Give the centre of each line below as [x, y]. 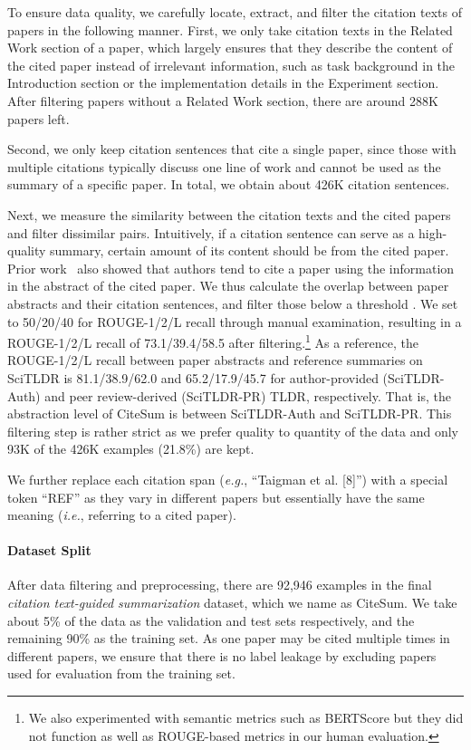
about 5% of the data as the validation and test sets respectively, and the [211, 620]
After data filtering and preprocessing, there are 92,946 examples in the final [220, 585]
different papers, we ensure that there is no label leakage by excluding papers [222, 655]
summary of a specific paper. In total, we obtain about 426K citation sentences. [229, 184]
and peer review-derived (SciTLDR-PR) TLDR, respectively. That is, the [248, 395]
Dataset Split [49, 550]
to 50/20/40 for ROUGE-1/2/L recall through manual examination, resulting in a [235, 321]
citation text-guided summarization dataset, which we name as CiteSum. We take [232, 603]
